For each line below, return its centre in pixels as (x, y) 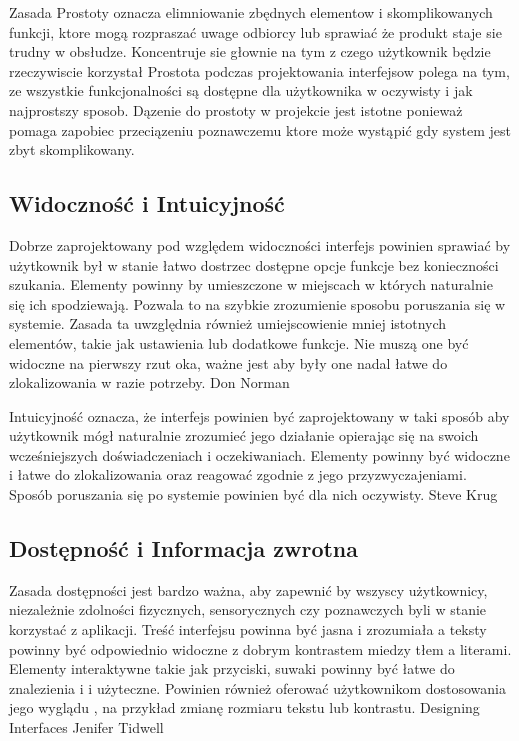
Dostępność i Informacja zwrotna (184, 548)
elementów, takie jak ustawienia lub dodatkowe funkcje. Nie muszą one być (239, 342)
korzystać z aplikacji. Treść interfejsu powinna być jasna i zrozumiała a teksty (248, 629)
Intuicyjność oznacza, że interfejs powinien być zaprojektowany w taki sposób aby (259, 415)
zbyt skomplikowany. (72, 149)
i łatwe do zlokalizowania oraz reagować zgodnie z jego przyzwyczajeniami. (238, 474)
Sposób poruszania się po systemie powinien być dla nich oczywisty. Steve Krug (253, 494)
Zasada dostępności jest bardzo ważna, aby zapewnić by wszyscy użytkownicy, (248, 589)
